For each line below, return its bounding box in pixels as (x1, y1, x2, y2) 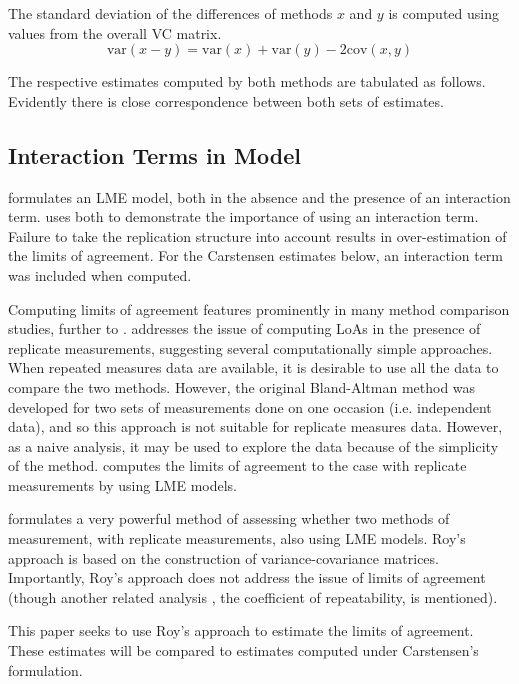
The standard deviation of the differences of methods (8, 3, 333, 23)
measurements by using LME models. (8, 474, 237, 495)
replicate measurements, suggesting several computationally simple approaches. (8, 337, 493, 358)
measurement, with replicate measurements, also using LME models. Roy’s (8, 528, 466, 549)
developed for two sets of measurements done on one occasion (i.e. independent (8, 396, 492, 417)
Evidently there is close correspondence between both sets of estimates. (8, 90, 444, 111)
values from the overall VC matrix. (8, 22, 222, 43)
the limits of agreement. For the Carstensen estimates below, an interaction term (8, 245, 503, 266)
